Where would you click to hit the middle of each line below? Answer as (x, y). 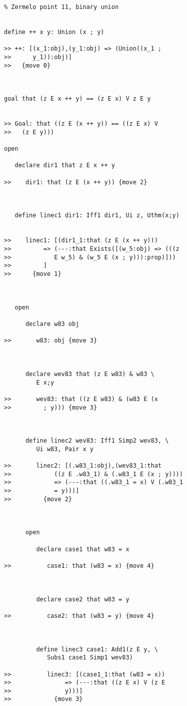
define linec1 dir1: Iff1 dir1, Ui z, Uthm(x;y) (97, 216)
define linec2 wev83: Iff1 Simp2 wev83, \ (97, 441)
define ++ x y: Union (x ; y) (54, 32)
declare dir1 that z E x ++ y (65, 165)
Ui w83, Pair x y (65, 449)
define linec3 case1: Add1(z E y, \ (97, 649)
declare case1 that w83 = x (83, 549)
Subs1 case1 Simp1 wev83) (90, 658)
